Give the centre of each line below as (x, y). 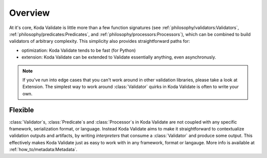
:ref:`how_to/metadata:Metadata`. (43, 150)
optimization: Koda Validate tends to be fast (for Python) (79, 50)
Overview (29, 13)
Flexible (22, 110)
